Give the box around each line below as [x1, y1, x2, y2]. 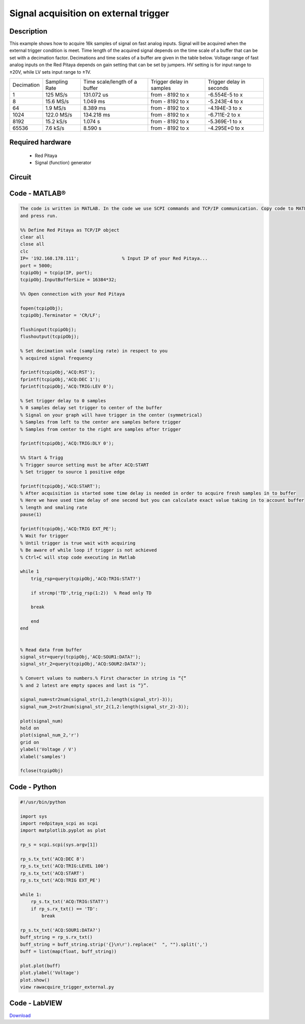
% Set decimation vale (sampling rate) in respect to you [20, 348, 168, 354]
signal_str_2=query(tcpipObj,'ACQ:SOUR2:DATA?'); [20, 661, 146, 667]
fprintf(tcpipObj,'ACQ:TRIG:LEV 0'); [20, 384, 114, 389]
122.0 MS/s [45, 111, 72, 118]
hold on [20, 725, 39, 731]
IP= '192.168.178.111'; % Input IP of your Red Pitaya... [20, 256, 208, 261]
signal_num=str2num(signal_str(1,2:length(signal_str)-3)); [20, 697, 173, 703]
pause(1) [20, 511, 42, 518]
